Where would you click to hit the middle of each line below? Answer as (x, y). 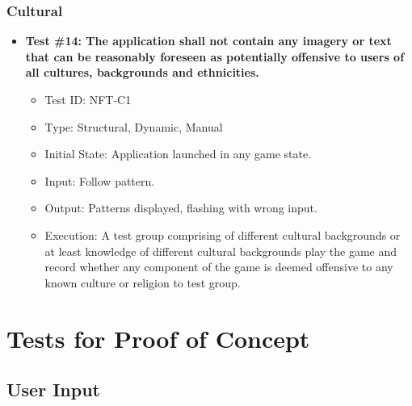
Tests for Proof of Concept (158, 338)
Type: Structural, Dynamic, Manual (134, 126)
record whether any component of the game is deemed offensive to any (219, 267)
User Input (53, 389)
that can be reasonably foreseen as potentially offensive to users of (215, 56)
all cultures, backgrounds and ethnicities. (142, 72)
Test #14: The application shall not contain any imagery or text (208, 41)
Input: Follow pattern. (100, 180)
